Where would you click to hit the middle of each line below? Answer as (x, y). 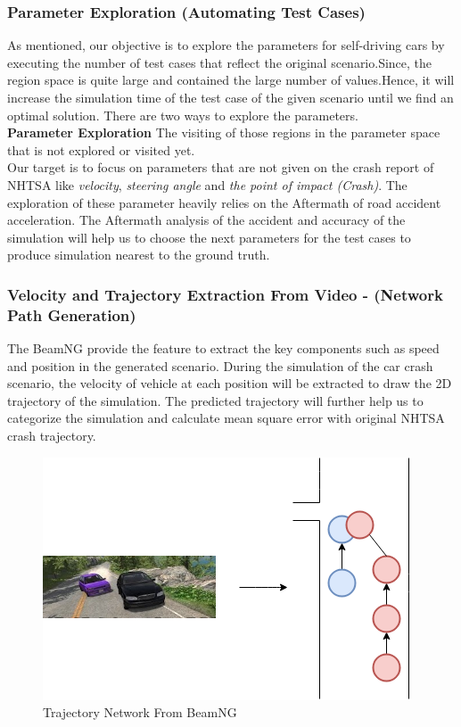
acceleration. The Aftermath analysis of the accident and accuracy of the (206, 220)
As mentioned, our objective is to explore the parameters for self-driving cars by (226, 45)
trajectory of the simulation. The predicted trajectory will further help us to (215, 400)
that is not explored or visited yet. (101, 149)
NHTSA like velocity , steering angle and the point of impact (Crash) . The (207, 184)
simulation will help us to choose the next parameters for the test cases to (209, 237)
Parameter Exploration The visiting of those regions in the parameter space (224, 132)
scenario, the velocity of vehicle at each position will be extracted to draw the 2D (230, 383)
